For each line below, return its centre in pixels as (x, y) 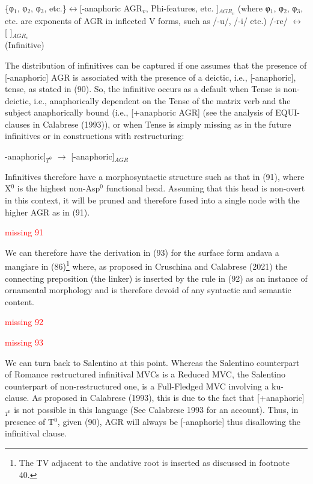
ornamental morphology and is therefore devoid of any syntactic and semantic (148, 290)
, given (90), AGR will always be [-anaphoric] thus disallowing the (179, 421)
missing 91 (24, 232)
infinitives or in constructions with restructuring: (95, 136)
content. (20, 301)
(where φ (254, 8)
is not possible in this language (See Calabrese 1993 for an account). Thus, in (156, 409)
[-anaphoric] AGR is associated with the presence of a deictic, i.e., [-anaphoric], (150, 77)
